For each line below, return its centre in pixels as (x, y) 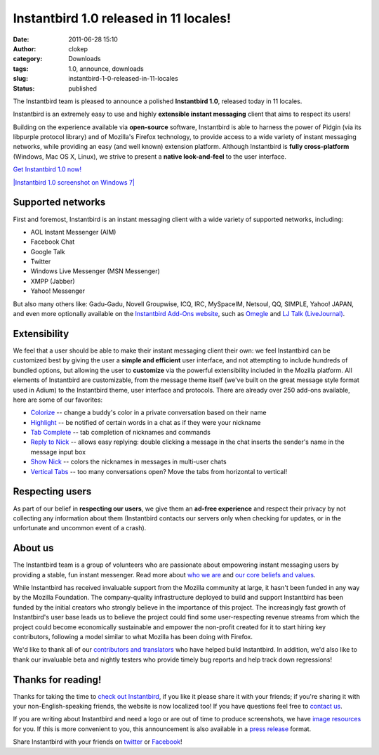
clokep (78, 48)
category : (28, 59)
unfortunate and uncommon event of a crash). (80, 528)
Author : (25, 48)
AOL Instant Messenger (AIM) (73, 232)
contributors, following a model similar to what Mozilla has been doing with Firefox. (133, 636)
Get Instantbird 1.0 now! (47, 169)
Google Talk (48, 251)
